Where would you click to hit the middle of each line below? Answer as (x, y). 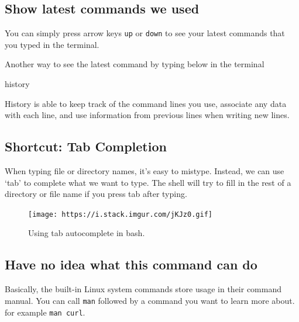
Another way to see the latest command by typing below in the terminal (135, 64)
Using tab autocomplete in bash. (87, 233)
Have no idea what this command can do (131, 264)
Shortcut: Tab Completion (86, 146)
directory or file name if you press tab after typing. (96, 194)
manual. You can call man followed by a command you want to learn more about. (150, 300)
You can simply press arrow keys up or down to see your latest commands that (145, 33)
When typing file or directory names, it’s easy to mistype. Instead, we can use (145, 171)
